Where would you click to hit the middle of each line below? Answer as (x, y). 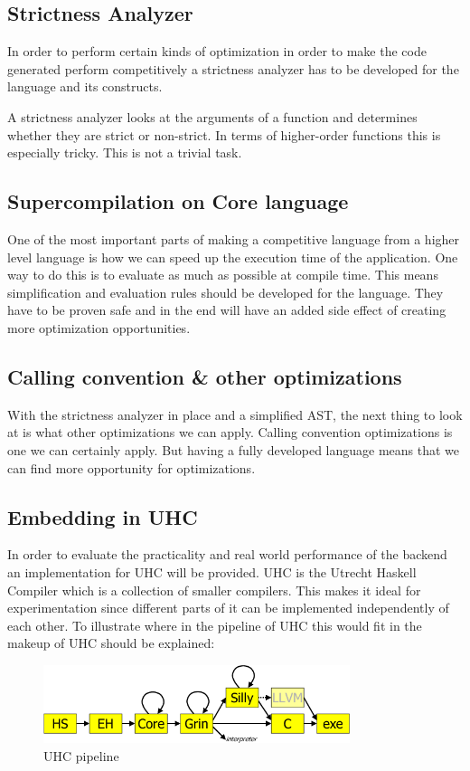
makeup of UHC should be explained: (111, 643)
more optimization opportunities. (99, 327)
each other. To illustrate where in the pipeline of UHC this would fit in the (215, 625)
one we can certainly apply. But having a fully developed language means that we (234, 449)
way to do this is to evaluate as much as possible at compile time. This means (223, 275)
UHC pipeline (81, 755)
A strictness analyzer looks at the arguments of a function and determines (212, 116)
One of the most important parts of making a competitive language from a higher (234, 238)
